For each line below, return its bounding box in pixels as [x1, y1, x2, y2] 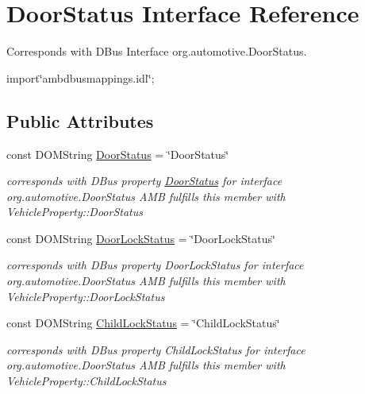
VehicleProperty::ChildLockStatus [6, 373, 167, 389]
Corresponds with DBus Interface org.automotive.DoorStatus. [6, 43, 307, 60]
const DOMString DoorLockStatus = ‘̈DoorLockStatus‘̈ [6, 230, 275, 246]
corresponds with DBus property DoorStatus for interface [6, 172, 282, 189]
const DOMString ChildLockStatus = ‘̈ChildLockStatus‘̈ [6, 315, 280, 331]
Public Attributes [6, 108, 154, 133]
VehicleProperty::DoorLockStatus [6, 288, 165, 304]
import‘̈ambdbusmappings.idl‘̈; [6, 69, 155, 86]
